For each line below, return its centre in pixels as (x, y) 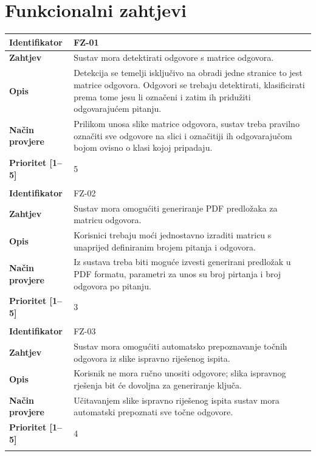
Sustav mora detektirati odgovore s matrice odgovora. (174, 57)
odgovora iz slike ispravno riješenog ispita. (152, 358)
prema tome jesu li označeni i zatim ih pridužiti (162, 96)
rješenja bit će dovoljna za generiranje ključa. (158, 385)
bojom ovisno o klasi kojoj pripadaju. (143, 147)
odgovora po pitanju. (112, 285)
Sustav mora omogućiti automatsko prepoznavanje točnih (180, 346)
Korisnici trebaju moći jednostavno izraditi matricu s (173, 234)
